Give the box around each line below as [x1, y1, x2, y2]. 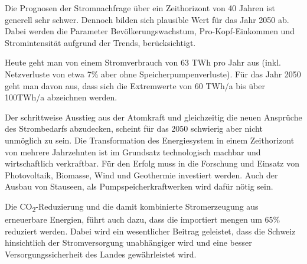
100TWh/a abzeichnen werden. [5, 91, 117, 103]
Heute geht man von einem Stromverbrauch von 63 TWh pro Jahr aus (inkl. [5, 56, 281, 69]
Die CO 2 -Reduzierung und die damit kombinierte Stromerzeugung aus [5, 200, 259, 214]
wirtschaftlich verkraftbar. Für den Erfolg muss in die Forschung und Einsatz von [5, 157, 299, 170]
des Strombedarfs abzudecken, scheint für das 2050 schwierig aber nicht [5, 122, 263, 135]
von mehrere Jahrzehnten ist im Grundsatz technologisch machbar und [5, 145, 261, 158]
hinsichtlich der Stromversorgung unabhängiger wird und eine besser [5, 236, 252, 249]
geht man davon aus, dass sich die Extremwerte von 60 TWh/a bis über [5, 79, 265, 92]
